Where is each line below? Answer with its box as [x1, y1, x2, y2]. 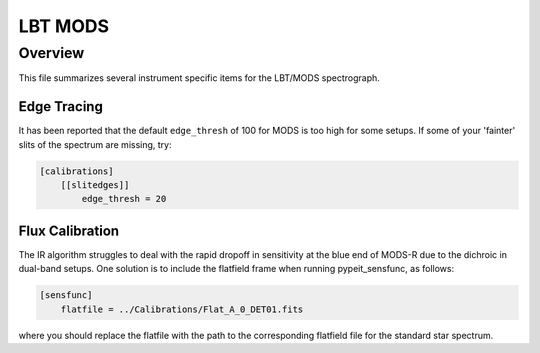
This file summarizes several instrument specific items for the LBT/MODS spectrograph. [18, 72, 380, 84]
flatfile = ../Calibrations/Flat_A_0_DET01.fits [60, 303, 304, 315]
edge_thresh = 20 [81, 193, 167, 205]
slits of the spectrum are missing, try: [18, 138, 172, 150]
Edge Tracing [18, 98, 104, 115]
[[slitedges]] [60, 180, 130, 191]
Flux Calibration [18, 222, 120, 239]
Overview [18, 44, 85, 62]
